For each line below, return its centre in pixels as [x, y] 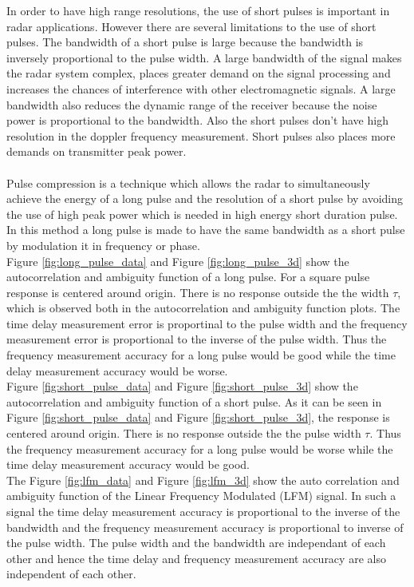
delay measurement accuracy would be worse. [117, 370]
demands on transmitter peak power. [97, 151]
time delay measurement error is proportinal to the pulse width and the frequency [207, 323]
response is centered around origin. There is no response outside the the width [198, 292]
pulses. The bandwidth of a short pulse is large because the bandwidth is [185, 42]
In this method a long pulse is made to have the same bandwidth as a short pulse [206, 230]
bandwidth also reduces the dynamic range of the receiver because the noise [192, 104]
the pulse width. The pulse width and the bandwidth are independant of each [196, 543]
